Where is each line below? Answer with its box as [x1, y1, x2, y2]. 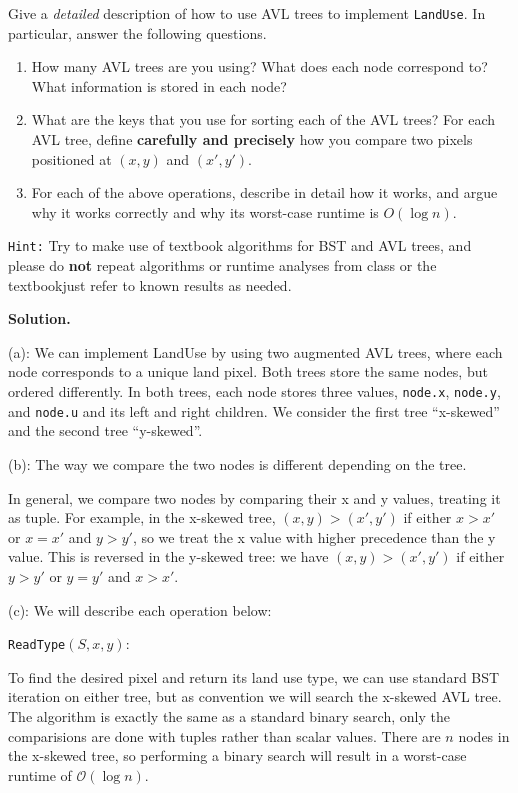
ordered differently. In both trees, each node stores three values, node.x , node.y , [8, 381, 501, 402]
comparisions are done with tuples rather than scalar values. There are [8, 725, 441, 746]
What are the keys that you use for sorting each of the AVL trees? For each [31, 109, 496, 130]
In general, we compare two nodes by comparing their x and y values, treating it [8, 487, 501, 508]
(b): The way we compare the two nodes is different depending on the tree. [8, 453, 467, 474]
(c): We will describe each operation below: [8, 599, 272, 620]
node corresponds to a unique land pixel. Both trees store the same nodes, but [8, 361, 488, 382]
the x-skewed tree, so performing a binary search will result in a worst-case [8, 745, 467, 766]
